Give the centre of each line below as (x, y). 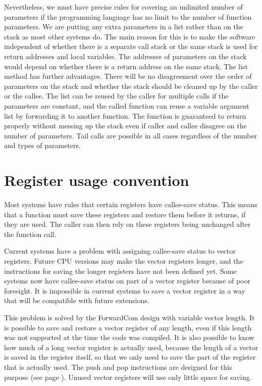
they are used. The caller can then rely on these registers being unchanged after (127, 224)
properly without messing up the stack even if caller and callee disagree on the (125, 126)
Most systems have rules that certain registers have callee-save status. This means (131, 204)
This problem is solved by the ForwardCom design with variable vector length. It (129, 317)
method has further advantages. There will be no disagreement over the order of (128, 76)
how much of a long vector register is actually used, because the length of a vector (131, 347)
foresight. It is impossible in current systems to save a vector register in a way (125, 290)
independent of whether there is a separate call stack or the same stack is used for (131, 46)
